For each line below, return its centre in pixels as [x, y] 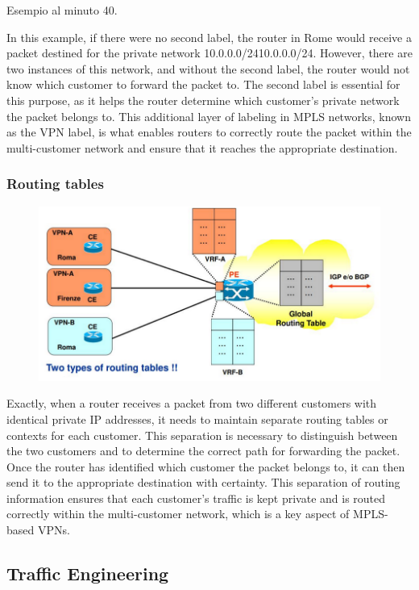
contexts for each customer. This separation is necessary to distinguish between [202, 435]
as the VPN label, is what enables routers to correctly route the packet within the [209, 132]
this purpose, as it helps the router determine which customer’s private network [203, 100]
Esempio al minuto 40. [62, 10]
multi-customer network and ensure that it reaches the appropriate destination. [202, 147]
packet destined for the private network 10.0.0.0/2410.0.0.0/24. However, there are [209, 53]
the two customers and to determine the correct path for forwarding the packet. [203, 451]
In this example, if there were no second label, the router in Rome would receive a [209, 37]
